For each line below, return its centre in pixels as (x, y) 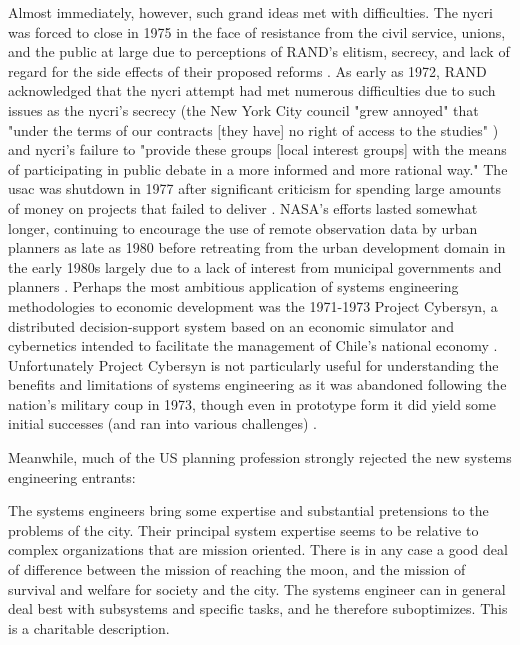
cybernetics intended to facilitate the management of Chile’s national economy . (253, 345)
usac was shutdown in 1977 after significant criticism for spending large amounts (255, 188)
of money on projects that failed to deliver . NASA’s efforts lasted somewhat (243, 207)
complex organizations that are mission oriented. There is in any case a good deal (258, 549)
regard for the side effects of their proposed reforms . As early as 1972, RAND (247, 70)
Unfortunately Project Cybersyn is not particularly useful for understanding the (253, 364)
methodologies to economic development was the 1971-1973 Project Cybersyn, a (253, 305)
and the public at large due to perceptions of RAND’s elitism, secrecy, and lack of (259, 51)
